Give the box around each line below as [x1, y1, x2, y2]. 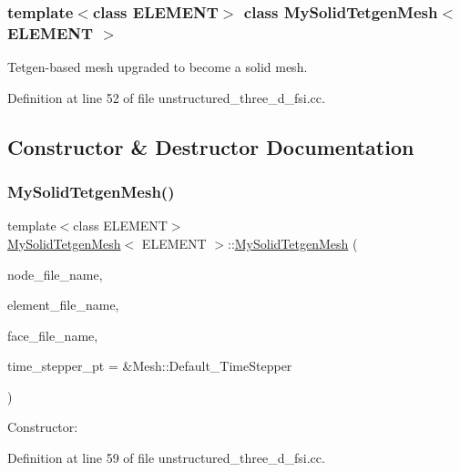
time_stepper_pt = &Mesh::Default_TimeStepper [7, 356, 292, 375]
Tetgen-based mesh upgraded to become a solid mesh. [7, 57, 308, 77]
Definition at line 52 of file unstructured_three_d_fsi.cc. [7, 87, 325, 107]
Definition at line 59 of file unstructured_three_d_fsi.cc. [7, 448, 325, 467]
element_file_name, [7, 295, 119, 314]
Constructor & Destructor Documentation [7, 132, 414, 160]
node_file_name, [7, 264, 103, 283]
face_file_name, [7, 325, 98, 344]
